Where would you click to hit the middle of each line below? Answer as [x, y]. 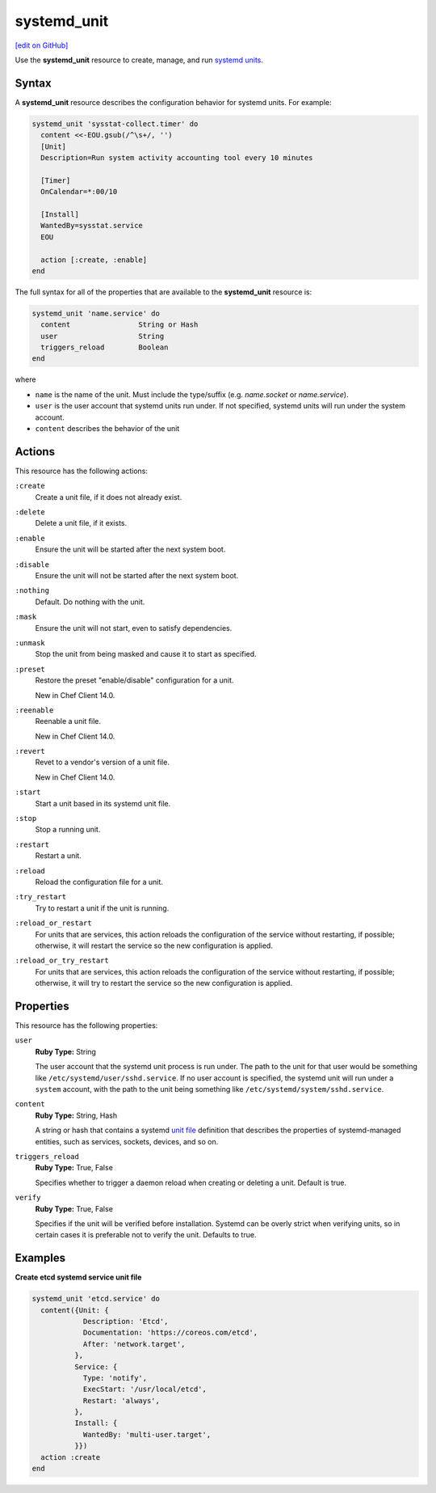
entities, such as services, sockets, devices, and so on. [127, 1141]
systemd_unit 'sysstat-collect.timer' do [115, 124]
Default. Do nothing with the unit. [90, 602]
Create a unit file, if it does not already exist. [109, 497]
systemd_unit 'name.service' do [96, 313]
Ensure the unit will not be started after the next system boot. [137, 576]
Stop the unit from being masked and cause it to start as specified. [146, 654]
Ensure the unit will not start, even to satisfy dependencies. [134, 628]
